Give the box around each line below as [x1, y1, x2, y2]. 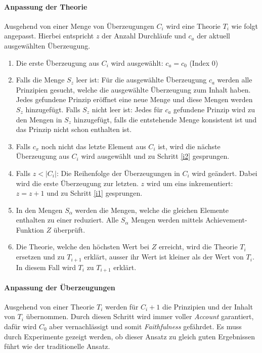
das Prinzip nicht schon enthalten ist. [16, 124, 132, 135]
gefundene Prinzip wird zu [173, 104, 255, 114]
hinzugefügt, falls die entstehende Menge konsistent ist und [73, 114, 257, 124]
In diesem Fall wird [16, 261, 76, 272]
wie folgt [231, 20, 258, 31]
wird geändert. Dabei [192, 167, 257, 178]
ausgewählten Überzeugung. [4, 40, 91, 51]
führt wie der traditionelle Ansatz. [4, 341, 110, 351]
